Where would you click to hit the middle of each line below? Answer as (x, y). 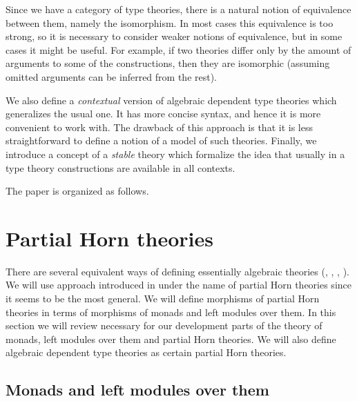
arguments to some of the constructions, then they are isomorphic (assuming (168, 63)
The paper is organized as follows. (77, 191)
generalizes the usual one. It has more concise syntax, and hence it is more (163, 114)
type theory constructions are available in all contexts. (120, 167)
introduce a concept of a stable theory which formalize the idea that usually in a (175, 154)
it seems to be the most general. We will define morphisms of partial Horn (163, 299)
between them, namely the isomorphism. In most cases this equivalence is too (170, 22)
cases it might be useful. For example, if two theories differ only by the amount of (178, 49)
